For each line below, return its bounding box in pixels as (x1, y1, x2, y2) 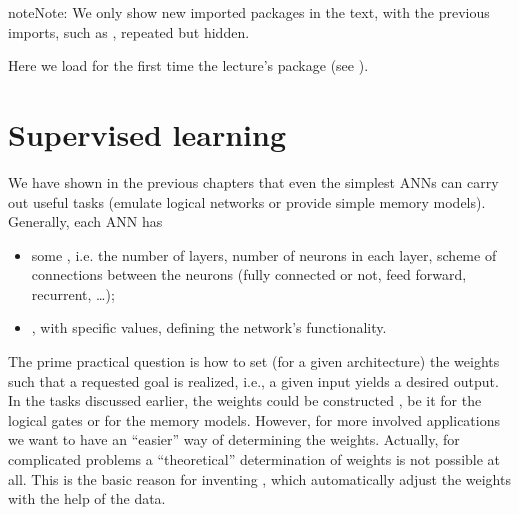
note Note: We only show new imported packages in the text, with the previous (8, 2, 490, 22)
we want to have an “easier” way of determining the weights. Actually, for (8, 429, 460, 450)
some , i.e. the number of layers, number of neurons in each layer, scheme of (31, 244, 497, 265)
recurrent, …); (31, 283, 115, 304)
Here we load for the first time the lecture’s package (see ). (8, 55, 369, 76)
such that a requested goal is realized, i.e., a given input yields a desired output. (8, 370, 499, 391)
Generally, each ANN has (8, 211, 163, 232)
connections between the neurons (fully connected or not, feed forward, (31, 264, 467, 285)
